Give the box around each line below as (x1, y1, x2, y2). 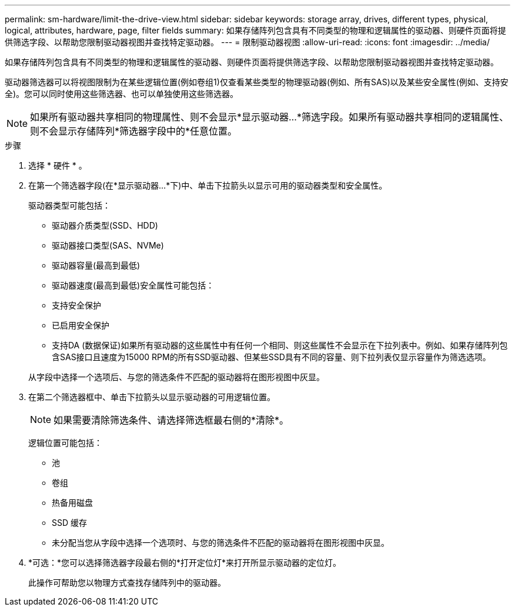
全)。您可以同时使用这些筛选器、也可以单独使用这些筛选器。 (5, 89, 239, 99)
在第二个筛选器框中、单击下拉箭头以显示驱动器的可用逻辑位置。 (28, 392, 275, 402)
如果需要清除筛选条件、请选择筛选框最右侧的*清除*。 (53, 414, 289, 426)
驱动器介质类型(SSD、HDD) (52, 220, 158, 230)
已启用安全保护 (52, 320, 109, 330)
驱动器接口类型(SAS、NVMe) (52, 240, 164, 250)
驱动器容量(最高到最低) (52, 260, 141, 270)
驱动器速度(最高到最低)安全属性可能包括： (52, 280, 215, 290)
